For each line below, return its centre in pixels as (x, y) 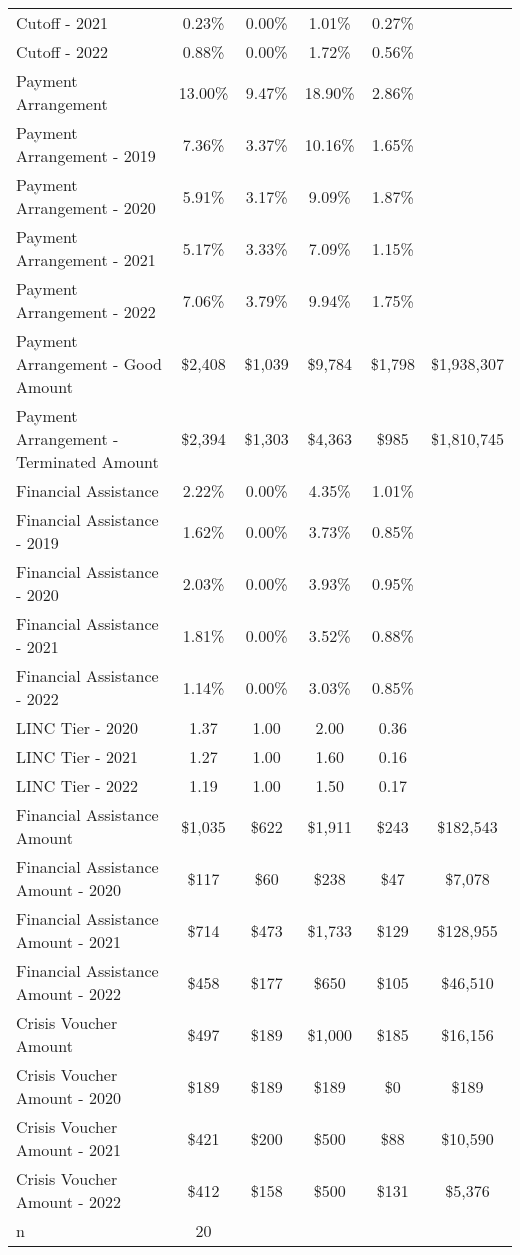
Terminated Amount (87, 461)
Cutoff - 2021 (62, 22)
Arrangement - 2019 (86, 155)
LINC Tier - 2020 (77, 727)
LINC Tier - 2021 (77, 756)
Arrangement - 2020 (86, 207)
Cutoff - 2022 (62, 51)
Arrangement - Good (89, 363)
